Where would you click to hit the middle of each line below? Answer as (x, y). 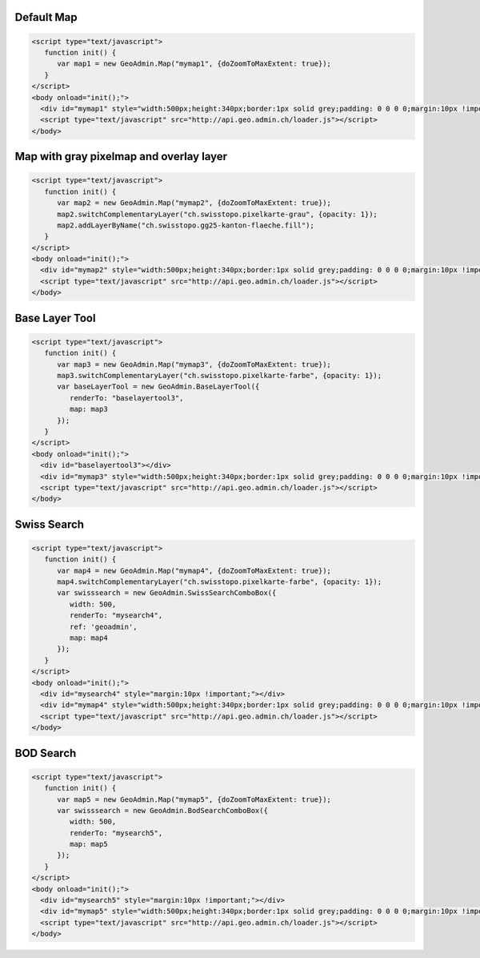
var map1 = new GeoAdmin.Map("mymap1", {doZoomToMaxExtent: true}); (194, 64)
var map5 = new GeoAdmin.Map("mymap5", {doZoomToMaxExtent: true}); (194, 799)
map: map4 (88, 638)
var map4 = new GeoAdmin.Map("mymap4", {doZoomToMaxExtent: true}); (194, 570)
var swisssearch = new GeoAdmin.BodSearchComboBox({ (162, 810)
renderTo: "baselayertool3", (126, 398)
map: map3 (88, 409)
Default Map (46, 17)
